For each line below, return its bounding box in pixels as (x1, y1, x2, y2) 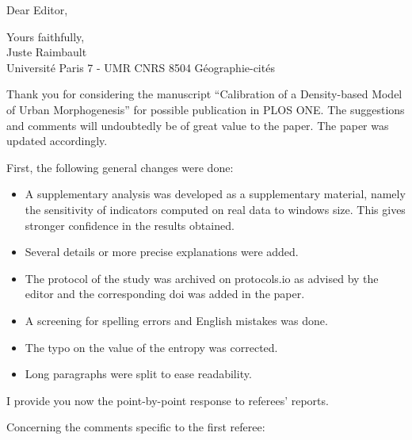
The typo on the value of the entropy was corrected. (25, 339, 278, 355)
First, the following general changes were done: (6, 159, 234, 175)
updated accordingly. (6, 132, 108, 149)
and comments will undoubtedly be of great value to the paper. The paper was (6, 117, 389, 133)
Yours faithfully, (6, 28, 85, 44)
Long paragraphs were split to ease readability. (25, 365, 252, 382)
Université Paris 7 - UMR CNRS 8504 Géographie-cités (6, 59, 275, 75)
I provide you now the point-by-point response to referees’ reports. (6, 392, 329, 408)
